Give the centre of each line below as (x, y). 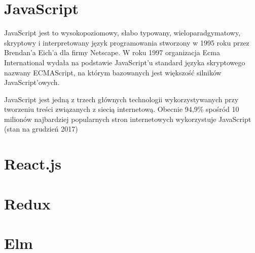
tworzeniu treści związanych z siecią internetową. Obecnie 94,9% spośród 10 (122, 109)
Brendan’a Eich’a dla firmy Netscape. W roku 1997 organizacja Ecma (112, 52)
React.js (33, 164)
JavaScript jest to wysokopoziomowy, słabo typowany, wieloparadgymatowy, (122, 33)
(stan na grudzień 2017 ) (41, 129)
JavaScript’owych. (32, 82)
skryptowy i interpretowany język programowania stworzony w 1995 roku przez (127, 42)
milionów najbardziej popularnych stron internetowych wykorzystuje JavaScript (128, 119)
